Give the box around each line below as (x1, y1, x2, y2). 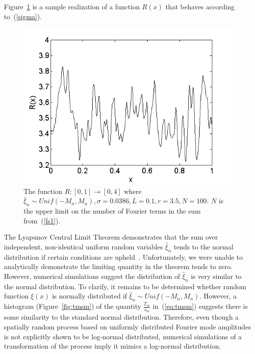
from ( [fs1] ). (24, 215, 60, 225)
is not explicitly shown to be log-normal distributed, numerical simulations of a (4, 331, 242, 341)
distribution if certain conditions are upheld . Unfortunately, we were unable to (4, 251, 243, 262)
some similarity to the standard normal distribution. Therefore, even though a (4, 312, 239, 322)
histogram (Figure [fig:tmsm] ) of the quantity (4, 301, 141, 311)
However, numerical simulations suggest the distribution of (4, 271, 180, 281)
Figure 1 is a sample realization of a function (4, 1, 140, 11)
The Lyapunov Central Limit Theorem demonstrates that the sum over (4, 232, 218, 242)
